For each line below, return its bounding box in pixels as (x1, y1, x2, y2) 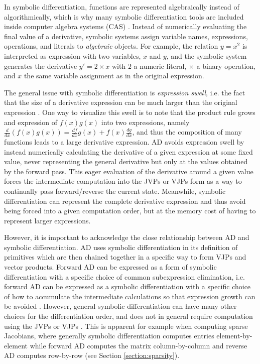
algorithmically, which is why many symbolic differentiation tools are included (4, 11, 244, 22)
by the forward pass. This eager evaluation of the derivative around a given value (4, 166, 253, 176)
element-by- (216, 330, 252, 341)
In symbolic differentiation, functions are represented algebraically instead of (4, 2, 239, 12)
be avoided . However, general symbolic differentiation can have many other (4, 301, 237, 311)
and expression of (4, 116, 57, 127)
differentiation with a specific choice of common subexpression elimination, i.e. (4, 271, 245, 282)
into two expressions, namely (101, 116, 190, 127)
